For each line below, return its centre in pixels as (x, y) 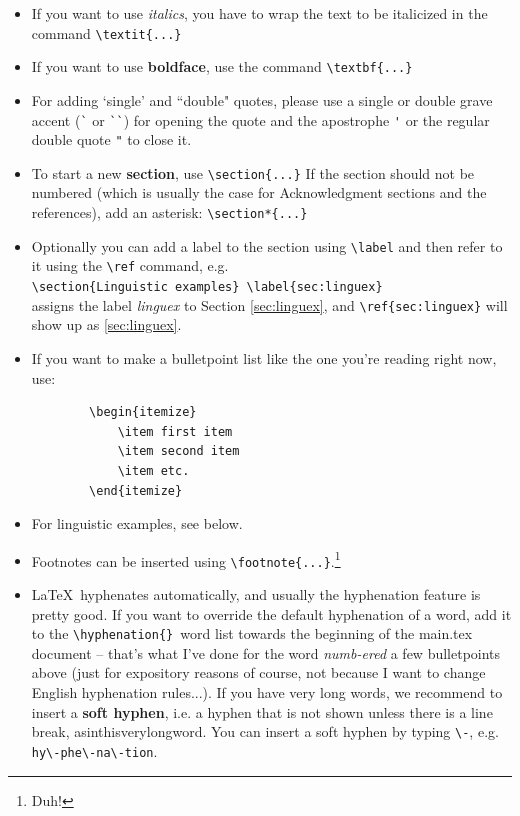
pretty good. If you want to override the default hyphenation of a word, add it (271, 613)
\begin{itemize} (143, 412)
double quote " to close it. (111, 139)
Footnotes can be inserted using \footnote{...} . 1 (186, 559)
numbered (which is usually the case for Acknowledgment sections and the (259, 192)
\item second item (178, 451)
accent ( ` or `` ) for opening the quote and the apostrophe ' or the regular (260, 119)
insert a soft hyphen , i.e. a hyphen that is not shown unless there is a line (262, 711)
